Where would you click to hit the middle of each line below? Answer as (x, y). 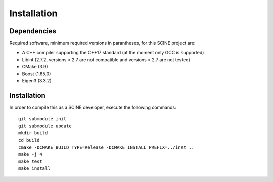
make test (30, 161)
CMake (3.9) (35, 67)
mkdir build (33, 133)
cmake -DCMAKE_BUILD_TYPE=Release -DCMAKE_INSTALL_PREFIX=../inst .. (106, 147)
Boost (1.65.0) (36, 74)
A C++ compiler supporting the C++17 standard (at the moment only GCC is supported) (113, 53)
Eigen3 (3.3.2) (37, 81)
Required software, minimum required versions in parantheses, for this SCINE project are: (102, 43)
